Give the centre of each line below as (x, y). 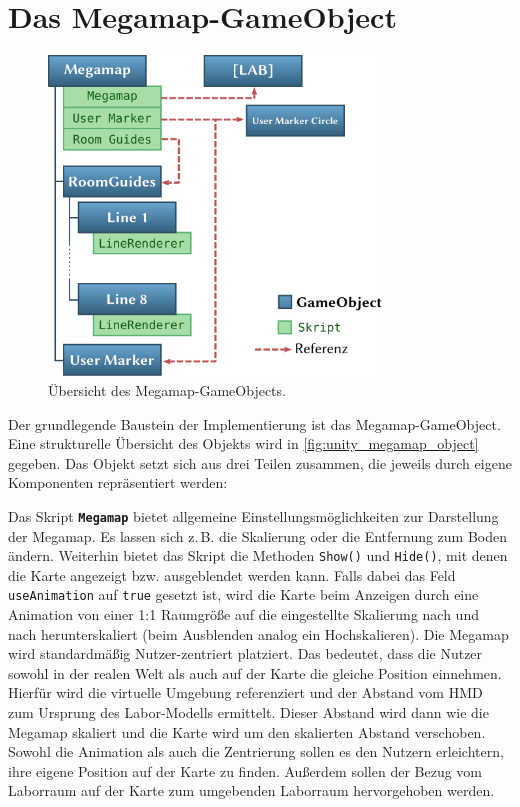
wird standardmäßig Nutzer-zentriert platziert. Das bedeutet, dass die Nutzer (245, 653)
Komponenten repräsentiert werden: (118, 482)
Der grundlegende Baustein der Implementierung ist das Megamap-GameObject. (254, 423)
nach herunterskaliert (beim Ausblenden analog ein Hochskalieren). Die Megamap (258, 633)
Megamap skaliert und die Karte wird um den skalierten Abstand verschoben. (247, 731)
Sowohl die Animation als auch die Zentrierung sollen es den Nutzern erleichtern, (256, 751)
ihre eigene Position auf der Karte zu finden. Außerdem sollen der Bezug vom (245, 770)
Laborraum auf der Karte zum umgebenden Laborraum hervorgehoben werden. (251, 790)
